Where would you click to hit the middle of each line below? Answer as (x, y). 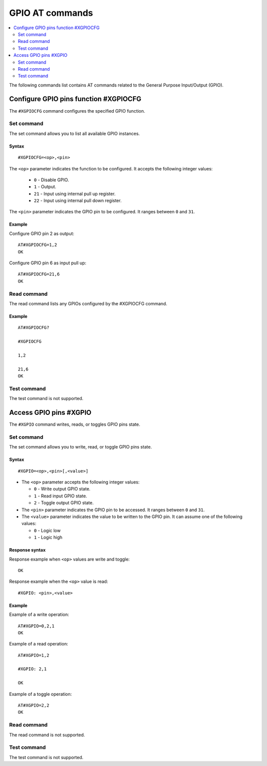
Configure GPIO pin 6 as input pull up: (48, 263)
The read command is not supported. (47, 735)
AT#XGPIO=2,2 (34, 706)
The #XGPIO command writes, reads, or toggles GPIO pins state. (75, 424)
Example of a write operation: (39, 614)
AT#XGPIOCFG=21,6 (39, 274)
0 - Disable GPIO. (51, 180)
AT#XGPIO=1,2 (34, 655)
